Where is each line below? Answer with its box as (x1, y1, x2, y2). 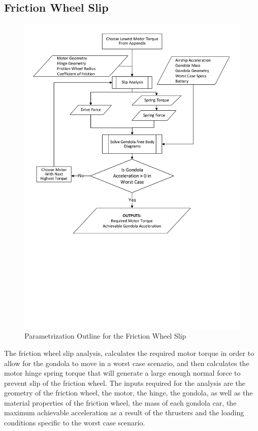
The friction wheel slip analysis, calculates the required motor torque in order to (4, 347, 254, 358)
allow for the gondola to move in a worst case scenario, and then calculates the (4, 357, 249, 368)
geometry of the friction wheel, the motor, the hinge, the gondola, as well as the (4, 387, 253, 398)
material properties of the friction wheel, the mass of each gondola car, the (4, 397, 237, 408)
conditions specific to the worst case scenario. (4, 417, 145, 428)
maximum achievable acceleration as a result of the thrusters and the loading (4, 407, 244, 418)
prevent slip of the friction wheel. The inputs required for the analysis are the (4, 377, 246, 388)
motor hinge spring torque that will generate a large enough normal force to (4, 368, 241, 378)
